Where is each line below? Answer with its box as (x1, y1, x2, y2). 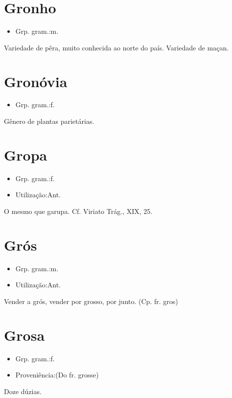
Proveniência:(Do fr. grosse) (15, 370, 99, 380)
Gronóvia (4, 71, 68, 91)
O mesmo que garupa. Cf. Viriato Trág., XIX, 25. (4, 206, 153, 216)
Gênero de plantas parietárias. (4, 116, 94, 126)
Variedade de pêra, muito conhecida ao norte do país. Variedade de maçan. (4, 42, 229, 52)
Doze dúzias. (4, 386, 42, 396)
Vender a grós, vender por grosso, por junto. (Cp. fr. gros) (4, 296, 178, 306)
